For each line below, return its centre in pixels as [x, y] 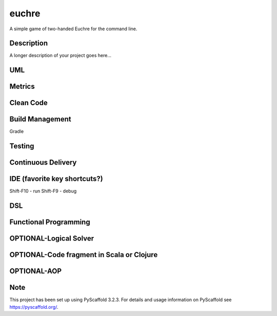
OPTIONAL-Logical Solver [52, 239]
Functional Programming [50, 222]
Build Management [40, 119]
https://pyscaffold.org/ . [34, 307]
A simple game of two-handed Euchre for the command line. [73, 29]
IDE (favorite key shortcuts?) [56, 179]
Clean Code [29, 103]
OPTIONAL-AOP [35, 271]
